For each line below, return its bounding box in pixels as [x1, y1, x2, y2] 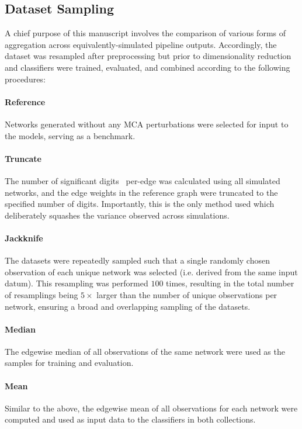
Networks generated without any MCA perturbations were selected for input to [5, 117, 289, 130]
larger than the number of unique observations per [96, 288, 277, 300]
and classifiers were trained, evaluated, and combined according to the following [5, 61, 290, 73]
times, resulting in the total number [166, 277, 294, 289]
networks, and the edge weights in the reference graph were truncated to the [5, 186, 278, 198]
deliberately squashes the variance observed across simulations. [5, 209, 230, 221]
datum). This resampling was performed [5, 277, 148, 289]
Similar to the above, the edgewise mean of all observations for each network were [5, 402, 298, 414]
